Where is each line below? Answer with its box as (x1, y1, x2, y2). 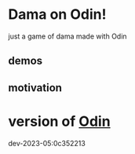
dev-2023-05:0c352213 (8, 138, 86, 148)
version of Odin (8, 112, 111, 130)
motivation (8, 81, 63, 94)
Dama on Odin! (8, 5, 107, 24)
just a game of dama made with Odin (8, 31, 127, 41)
